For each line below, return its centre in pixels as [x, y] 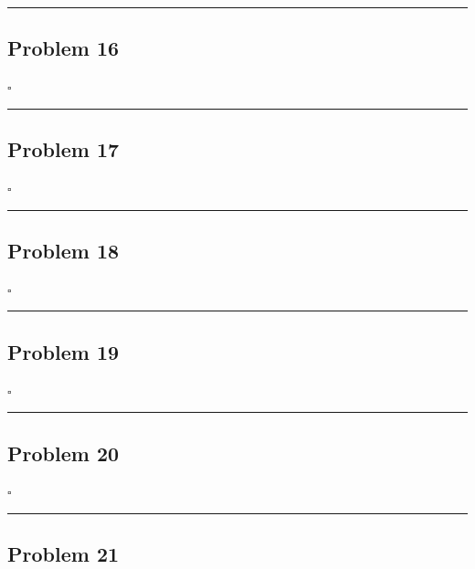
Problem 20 [63, 453]
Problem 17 [63, 149]
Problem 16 [63, 48]
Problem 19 [63, 351]
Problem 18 [63, 250]
